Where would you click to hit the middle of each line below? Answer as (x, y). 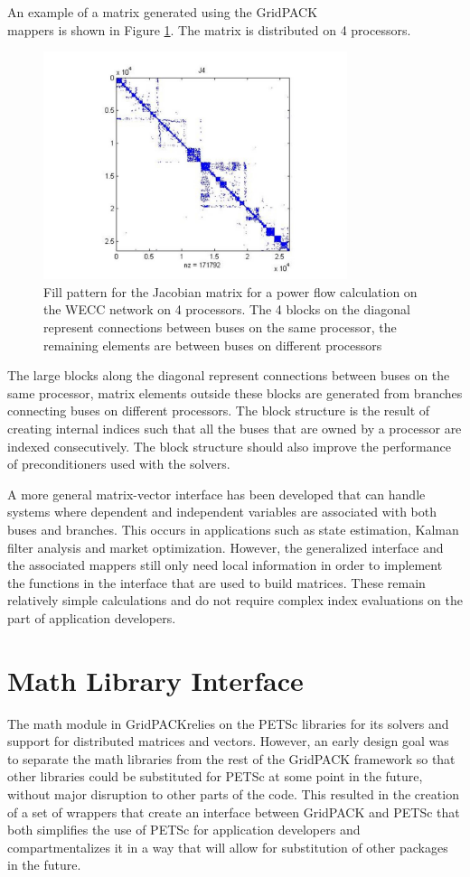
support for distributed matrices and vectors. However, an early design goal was (228, 741)
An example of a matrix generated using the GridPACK (163, 12)
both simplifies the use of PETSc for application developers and (184, 830)
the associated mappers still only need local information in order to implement (225, 565)
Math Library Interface (155, 680)
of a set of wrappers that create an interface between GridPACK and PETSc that (234, 812)
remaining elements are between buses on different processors (213, 345)
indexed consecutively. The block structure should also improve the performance (229, 446)
